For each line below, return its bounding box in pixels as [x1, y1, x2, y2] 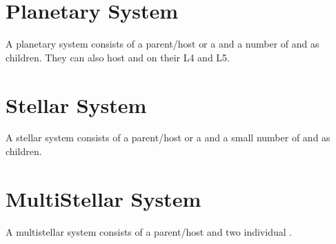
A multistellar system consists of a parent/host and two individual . [6, 224, 293, 238]
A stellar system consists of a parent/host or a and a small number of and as [6, 130, 330, 145]
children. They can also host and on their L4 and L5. [6, 50, 230, 64]
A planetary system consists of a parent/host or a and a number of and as [6, 37, 319, 51]
